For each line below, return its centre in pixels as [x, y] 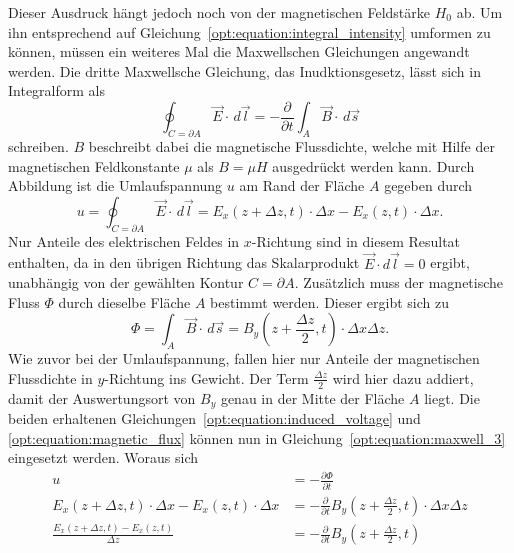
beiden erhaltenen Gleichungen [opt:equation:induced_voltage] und [214, 418]
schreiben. [38, 146]
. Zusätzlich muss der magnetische [399, 282]
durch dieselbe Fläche [124, 301]
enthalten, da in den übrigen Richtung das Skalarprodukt [184, 262]
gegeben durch [428, 185]
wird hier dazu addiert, [403, 377]
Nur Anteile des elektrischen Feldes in [124, 240]
